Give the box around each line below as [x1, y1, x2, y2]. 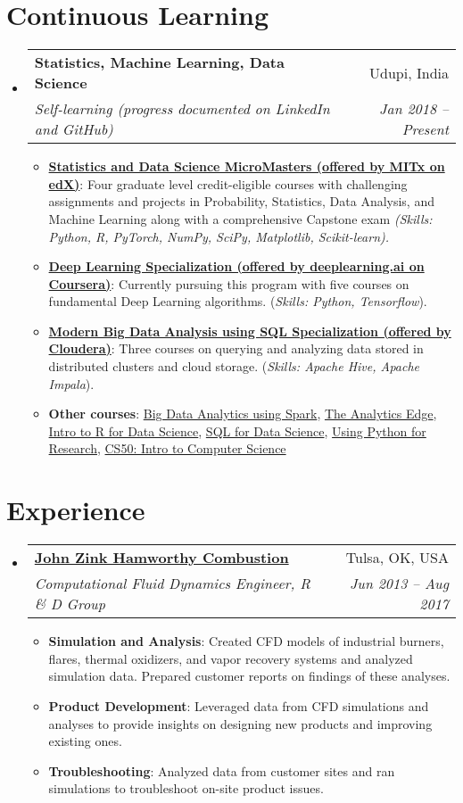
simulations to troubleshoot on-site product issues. [48, 779, 324, 798]
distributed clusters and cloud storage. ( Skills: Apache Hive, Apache [48, 357, 420, 376]
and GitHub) [34, 119, 113, 140]
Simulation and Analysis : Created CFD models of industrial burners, [48, 632, 444, 650]
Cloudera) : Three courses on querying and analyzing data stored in [48, 339, 424, 358]
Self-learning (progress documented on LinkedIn [34, 98, 330, 120]
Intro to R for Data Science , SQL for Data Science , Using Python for [48, 421, 426, 440]
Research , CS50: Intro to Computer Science [48, 439, 286, 458]
